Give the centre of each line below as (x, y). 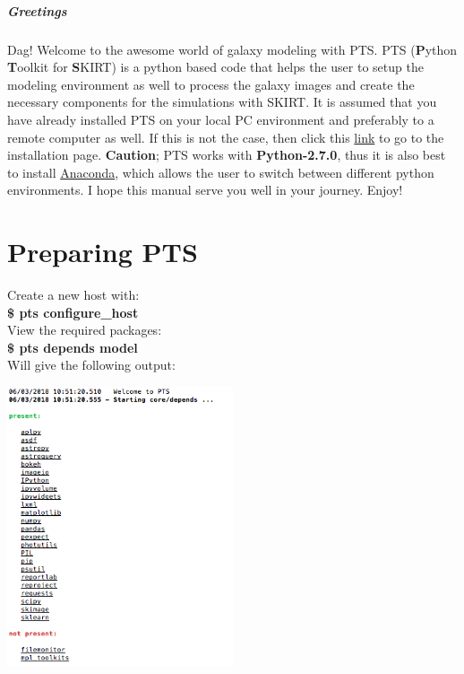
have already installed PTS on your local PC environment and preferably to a (221, 119)
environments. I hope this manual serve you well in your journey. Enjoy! (205, 190)
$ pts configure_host (73, 312)
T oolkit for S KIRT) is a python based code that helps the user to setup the (215, 67)
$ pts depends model (73, 347)
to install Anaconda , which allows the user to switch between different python (221, 172)
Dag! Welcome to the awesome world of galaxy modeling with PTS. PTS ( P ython (232, 49)
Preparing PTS (103, 252)
